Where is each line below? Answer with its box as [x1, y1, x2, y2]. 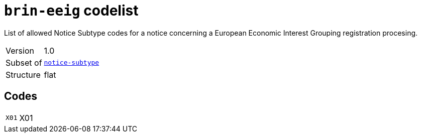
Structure [6, 69, 41, 80]
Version [6, 45, 34, 56]
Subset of [6, 57, 42, 68]
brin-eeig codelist [4, 2, 139, 19]
